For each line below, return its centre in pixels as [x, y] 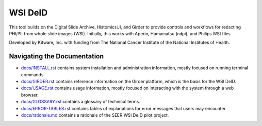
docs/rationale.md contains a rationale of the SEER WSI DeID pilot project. [95, 115]
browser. [30, 95]
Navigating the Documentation [57, 56]
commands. [33, 74]
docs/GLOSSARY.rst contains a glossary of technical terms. [81, 102]
